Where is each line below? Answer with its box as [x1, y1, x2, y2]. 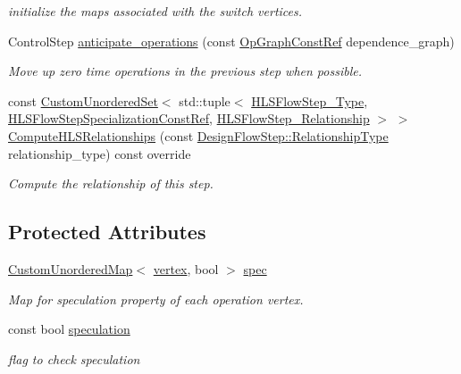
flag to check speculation [8, 349, 140, 368]
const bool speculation [8, 320, 130, 338]
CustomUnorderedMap [8, 259, 133, 278]
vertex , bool [153, 259, 219, 278]
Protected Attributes [8, 218, 206, 245]
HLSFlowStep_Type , [251, 91, 368, 110]
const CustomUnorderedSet [8, 91, 158, 110]
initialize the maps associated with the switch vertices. [8, 2, 303, 20]
